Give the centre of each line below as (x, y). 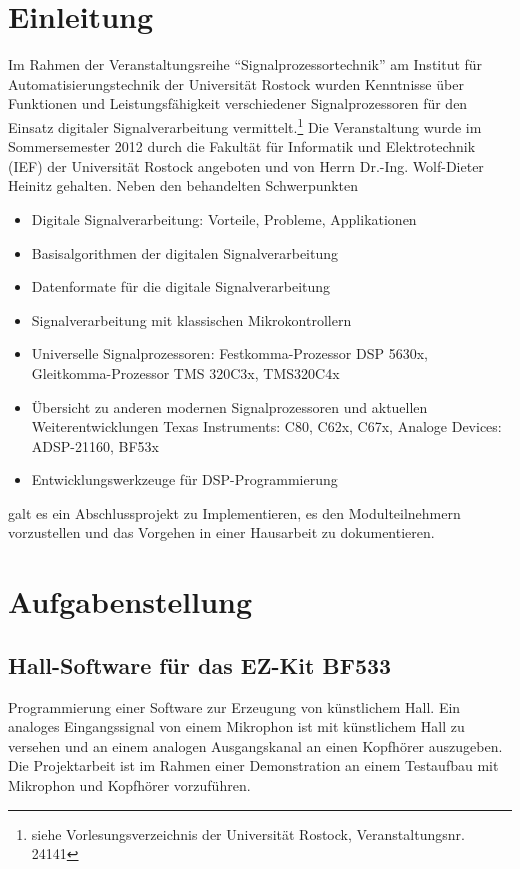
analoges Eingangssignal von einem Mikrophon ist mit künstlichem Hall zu (236, 726)
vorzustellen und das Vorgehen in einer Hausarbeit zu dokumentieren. (221, 532)
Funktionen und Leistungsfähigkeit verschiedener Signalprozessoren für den (238, 103)
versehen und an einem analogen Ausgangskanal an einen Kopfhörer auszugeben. (255, 745)
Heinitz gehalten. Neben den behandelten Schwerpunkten (183, 185)
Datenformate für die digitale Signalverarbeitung (181, 286)
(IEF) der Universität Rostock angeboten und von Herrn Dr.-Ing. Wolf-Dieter (246, 165)
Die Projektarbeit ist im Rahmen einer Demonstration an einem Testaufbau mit (253, 765)
